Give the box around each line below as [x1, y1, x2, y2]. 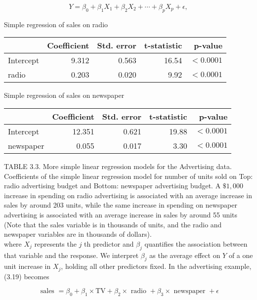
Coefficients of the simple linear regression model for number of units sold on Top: [4, 171, 253, 181]
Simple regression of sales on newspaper [4, 90, 125, 100]
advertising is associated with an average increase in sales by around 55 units [4, 209, 238, 219]
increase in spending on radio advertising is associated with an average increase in [4, 190, 252, 200]
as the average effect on [149, 250, 220, 260]
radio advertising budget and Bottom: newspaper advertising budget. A [4, 180, 221, 191]
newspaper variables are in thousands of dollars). [4, 229, 152, 239]
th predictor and [84, 238, 134, 249]
